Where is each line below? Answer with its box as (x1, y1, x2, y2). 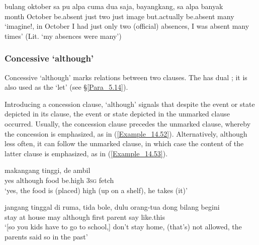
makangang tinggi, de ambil (5, 165, 91, 175)
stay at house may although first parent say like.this (5, 211, 165, 222)
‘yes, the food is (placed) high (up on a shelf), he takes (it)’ (5, 185, 188, 195)
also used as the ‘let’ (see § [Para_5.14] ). (5, 82, 128, 92)
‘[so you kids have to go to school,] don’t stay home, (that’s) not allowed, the (5, 221, 242, 232)
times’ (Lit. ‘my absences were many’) (5, 30, 122, 41)
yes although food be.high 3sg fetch (5, 174, 114, 185)
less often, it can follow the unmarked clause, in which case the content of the (5, 138, 244, 149)
